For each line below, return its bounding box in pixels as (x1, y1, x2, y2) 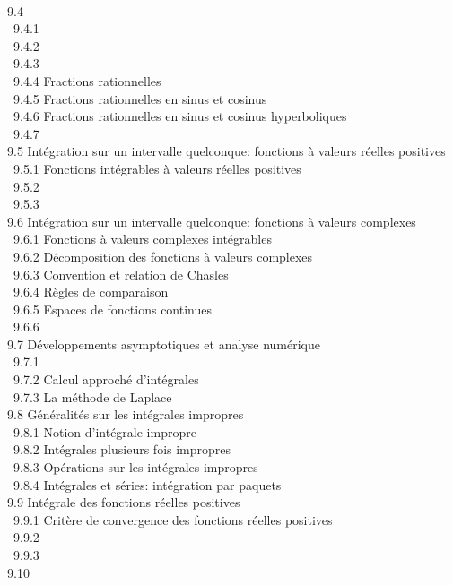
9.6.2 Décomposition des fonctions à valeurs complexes (13, 246, 313, 265)
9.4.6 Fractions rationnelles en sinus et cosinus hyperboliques (13, 107, 347, 125)
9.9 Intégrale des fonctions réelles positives (6, 493, 240, 512)
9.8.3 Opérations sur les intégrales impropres (13, 458, 258, 477)
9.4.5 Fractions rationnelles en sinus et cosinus (13, 89, 267, 108)
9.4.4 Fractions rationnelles (13, 71, 161, 90)
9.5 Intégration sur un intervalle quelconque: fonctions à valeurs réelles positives (6, 142, 446, 160)
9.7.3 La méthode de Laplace (13, 387, 172, 406)
